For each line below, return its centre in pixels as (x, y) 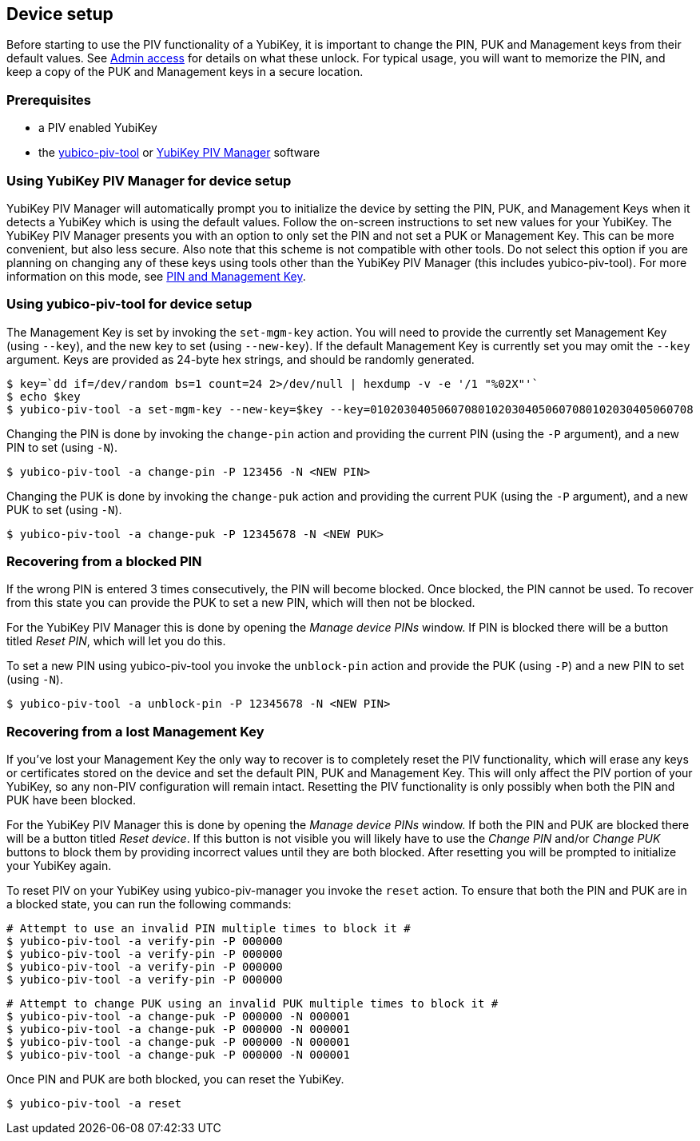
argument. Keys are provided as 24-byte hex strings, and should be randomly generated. (241, 359)
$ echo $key (44, 396)
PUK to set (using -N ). (64, 509)
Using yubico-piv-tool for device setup (129, 304)
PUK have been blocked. (71, 800)
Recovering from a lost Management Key (135, 731)
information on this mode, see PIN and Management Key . (156, 276)
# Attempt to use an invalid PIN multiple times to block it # (209, 929)
